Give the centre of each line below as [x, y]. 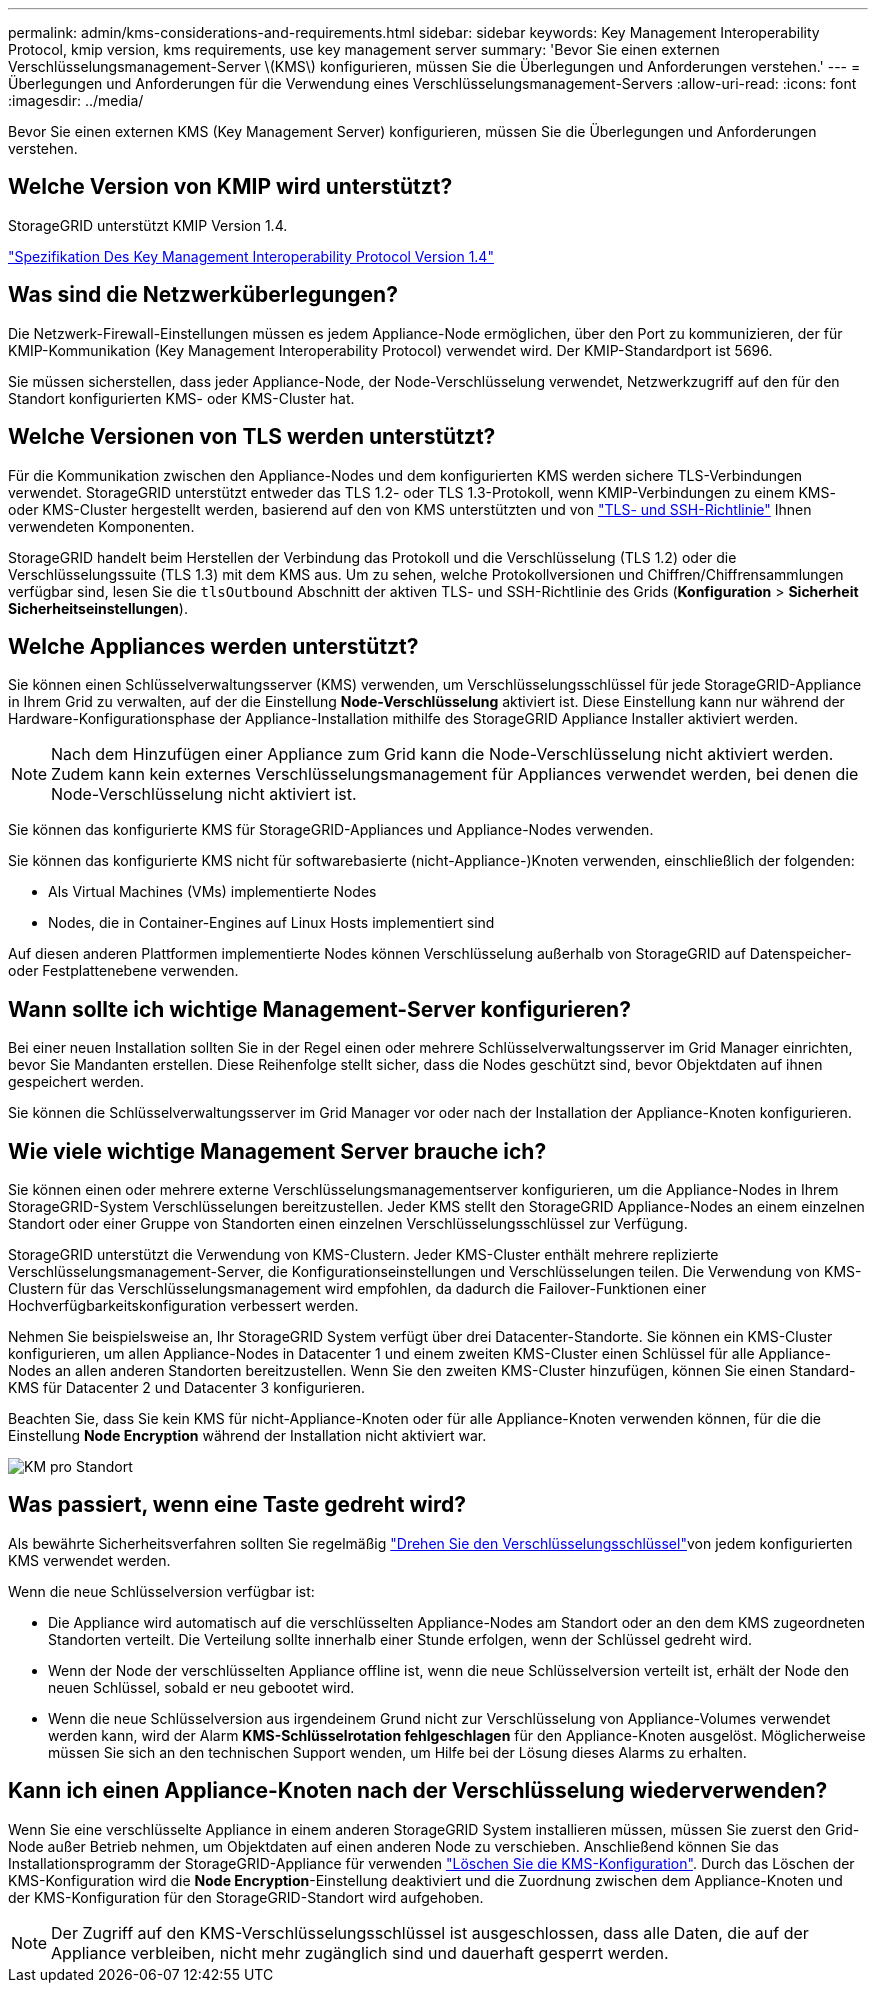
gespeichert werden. [76, 1082]
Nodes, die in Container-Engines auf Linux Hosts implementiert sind [271, 923]
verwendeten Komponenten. [101, 526]
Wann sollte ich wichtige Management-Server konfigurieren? [319, 1009]
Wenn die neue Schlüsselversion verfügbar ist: [161, 1591]
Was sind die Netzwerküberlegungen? [203, 295]
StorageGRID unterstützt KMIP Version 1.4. [148, 225]
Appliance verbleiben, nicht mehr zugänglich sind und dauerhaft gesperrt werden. [360, 1952]
